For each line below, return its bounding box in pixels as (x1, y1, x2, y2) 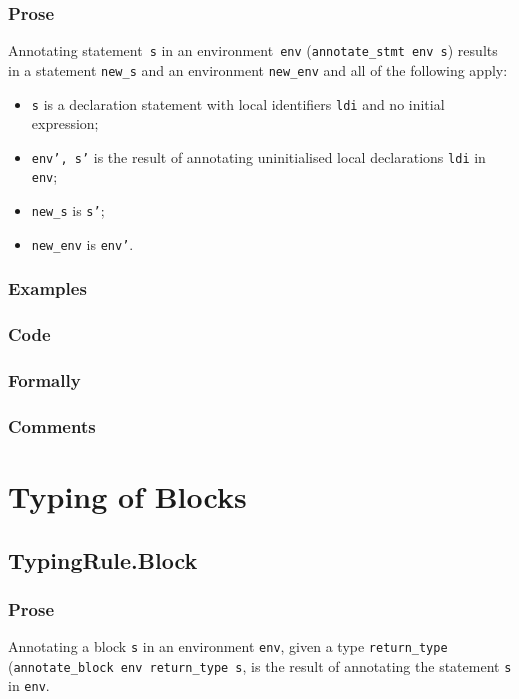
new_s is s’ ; (31, 200, 105, 221)
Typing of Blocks (8, 475, 247, 516)
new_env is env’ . (31, 233, 134, 254)
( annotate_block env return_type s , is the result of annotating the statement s (8, 655, 512, 676)
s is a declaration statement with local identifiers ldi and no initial (31, 93, 445, 114)
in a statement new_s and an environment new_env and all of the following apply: (8, 59, 508, 80)
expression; (31, 113, 99, 134)
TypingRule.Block (8, 544, 198, 575)
